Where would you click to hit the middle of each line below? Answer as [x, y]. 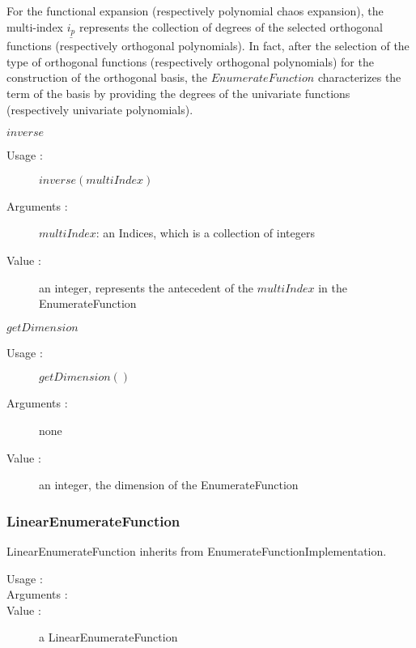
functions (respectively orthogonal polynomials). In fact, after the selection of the [208, 46]
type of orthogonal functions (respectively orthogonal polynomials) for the [190, 61]
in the [333, 287]
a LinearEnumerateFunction [108, 637]
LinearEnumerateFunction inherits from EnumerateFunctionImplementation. [197, 550]
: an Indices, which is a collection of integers [205, 233]
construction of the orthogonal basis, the [107, 77]
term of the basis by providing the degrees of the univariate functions [178, 94]
